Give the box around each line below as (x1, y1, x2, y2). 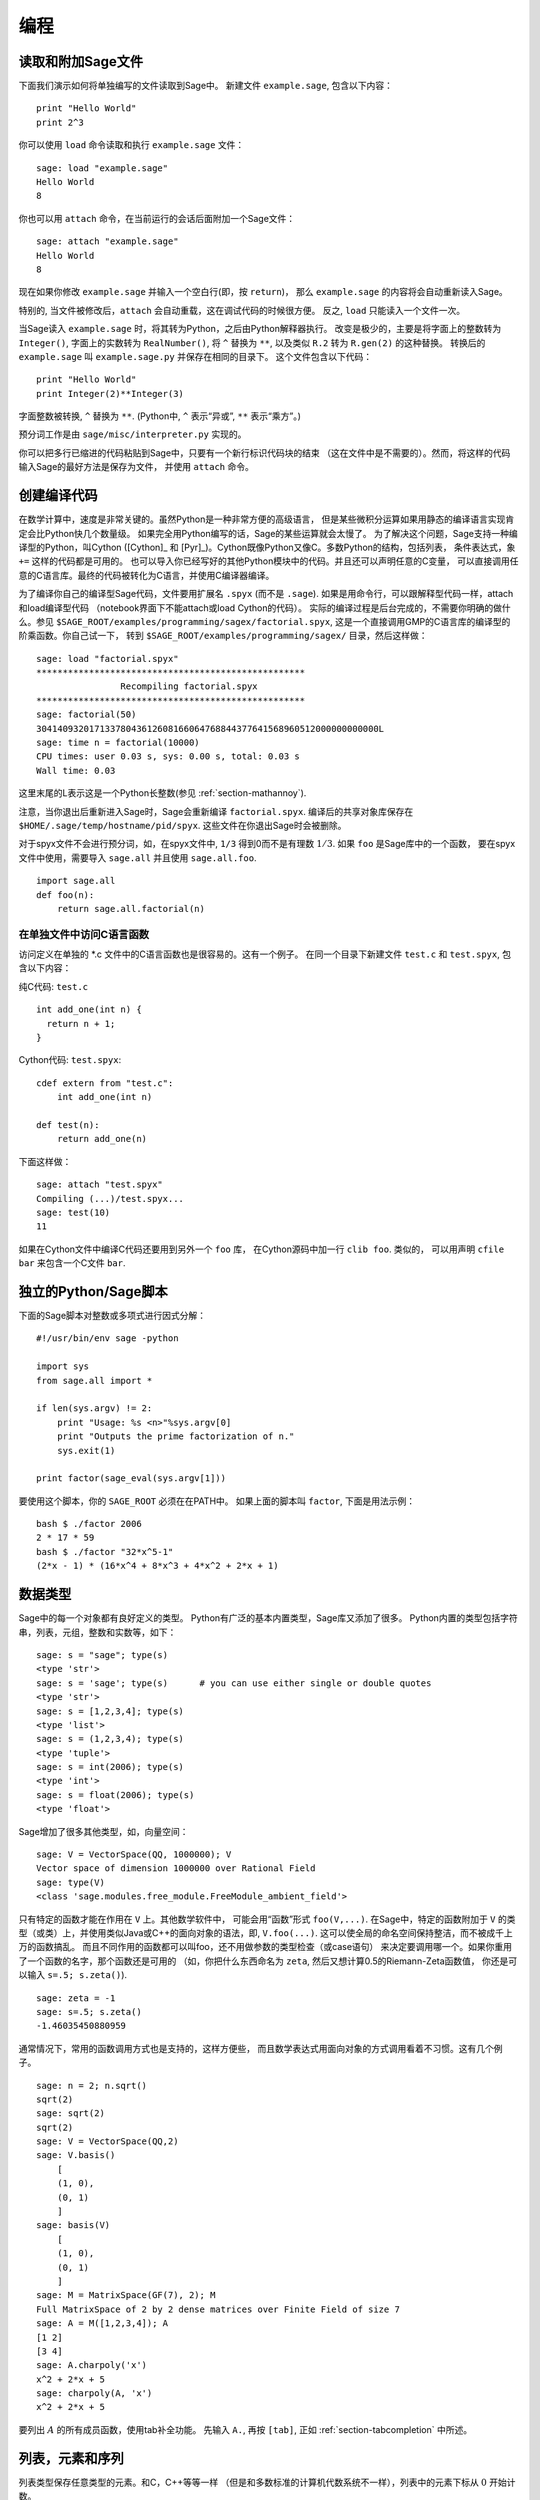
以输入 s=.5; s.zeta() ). (18, 1969, 128, 1981)
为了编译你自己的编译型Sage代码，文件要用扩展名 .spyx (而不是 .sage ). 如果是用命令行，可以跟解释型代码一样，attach (18, 588, 514, 600)
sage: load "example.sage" (36, 162, 169, 174)
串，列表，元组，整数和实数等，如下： (18, 1626, 177, 1638)
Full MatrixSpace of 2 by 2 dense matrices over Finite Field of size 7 (36, 2303, 400, 2315)
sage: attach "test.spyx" (36, 1179, 164, 1190)
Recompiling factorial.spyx (120, 681, 259, 692)
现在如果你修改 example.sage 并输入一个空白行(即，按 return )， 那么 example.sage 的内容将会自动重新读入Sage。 (18, 286, 509, 298)
